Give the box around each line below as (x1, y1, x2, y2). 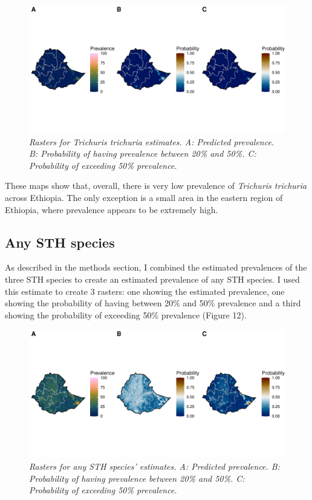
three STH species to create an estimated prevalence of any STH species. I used (5, 272, 300, 285)
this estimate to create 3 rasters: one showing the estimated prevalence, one (5, 285, 285, 297)
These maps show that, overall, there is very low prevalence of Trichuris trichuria (5, 179, 307, 192)
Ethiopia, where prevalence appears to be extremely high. (5, 203, 218, 215)
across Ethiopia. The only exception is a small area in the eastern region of (5, 191, 283, 203)
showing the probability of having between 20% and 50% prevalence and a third (5, 297, 301, 309)
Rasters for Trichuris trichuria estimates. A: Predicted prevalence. (29, 135, 275, 148)
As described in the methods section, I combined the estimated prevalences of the (5, 261, 307, 274)
